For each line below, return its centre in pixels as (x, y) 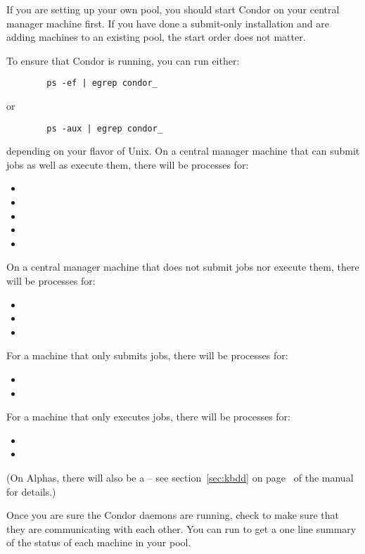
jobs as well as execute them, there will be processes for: (128, 164)
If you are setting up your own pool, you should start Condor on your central (173, 9)
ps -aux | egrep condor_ (104, 128)
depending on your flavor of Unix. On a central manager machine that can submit (183, 151)
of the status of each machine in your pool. (99, 542)
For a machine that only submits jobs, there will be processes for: (147, 355)
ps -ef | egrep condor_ (102, 83)
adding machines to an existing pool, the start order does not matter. (156, 37)
